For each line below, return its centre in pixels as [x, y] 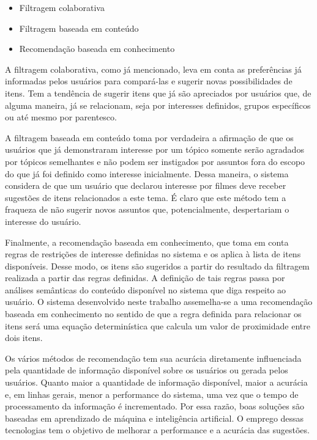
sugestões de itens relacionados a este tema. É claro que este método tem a [146, 197]
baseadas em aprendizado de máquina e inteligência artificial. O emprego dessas [155, 418]
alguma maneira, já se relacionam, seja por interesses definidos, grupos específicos [158, 105]
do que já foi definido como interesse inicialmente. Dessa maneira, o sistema [147, 173]
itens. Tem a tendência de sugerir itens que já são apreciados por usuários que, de [158, 93]
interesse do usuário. [43, 221]
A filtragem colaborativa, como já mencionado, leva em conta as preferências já [153, 69]
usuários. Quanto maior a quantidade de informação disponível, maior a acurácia [156, 382]
